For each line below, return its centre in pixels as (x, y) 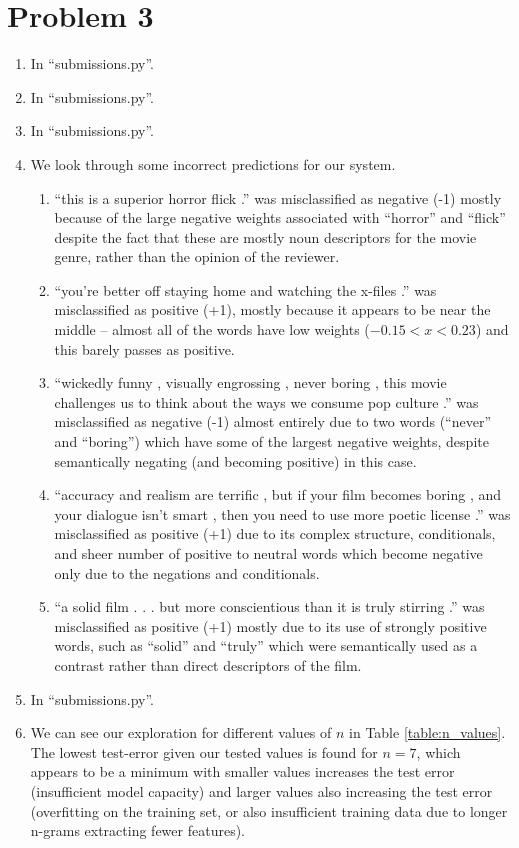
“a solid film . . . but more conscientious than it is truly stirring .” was (269, 606)
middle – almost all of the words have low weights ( (212, 329)
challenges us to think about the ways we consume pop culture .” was (266, 401)
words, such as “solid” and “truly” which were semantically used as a (266, 645)
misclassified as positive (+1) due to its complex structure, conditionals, (275, 533)
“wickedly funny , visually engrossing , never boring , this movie (250, 382)
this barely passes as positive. (144, 348)
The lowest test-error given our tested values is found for (204, 751)
